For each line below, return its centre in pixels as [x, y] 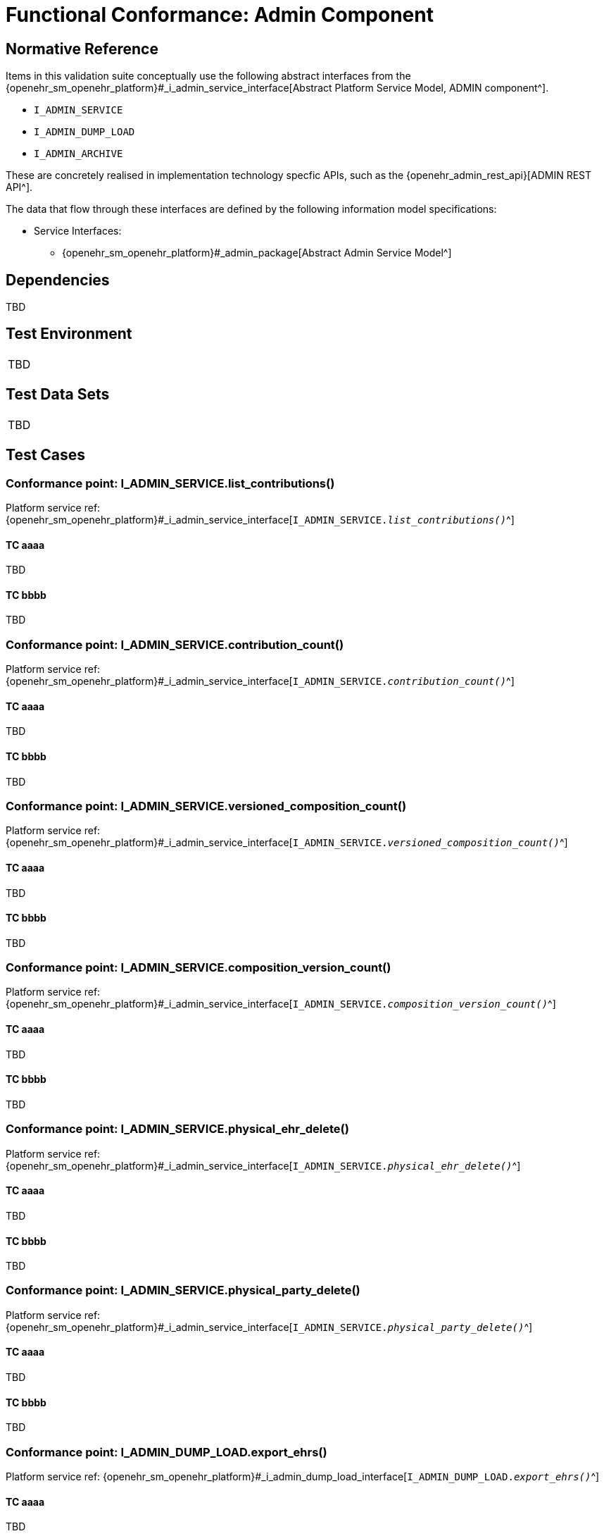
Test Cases [46, 455]
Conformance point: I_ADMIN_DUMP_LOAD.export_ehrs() [166, 1452]
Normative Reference [82, 49]
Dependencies [58, 280]
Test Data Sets [58, 395]
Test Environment [69, 334]
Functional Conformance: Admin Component [220, 15]
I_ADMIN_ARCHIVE [78, 154]
